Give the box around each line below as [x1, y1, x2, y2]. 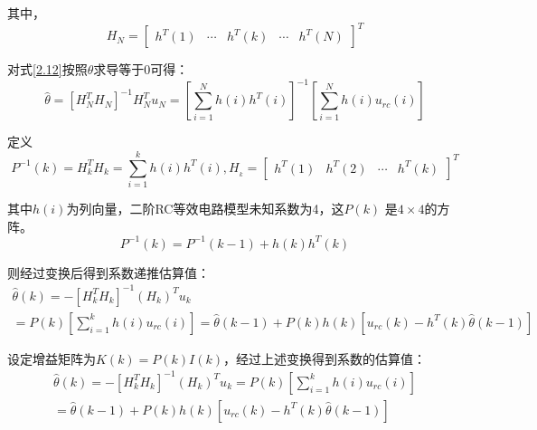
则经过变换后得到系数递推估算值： [7, 263, 210, 282]
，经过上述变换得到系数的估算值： [223, 349, 427, 368]
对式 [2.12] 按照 [7, 60, 88, 79]
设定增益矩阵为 [7, 349, 96, 368]
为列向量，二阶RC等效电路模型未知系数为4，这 [66, 198, 344, 217]
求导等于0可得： [93, 60, 189, 79]
